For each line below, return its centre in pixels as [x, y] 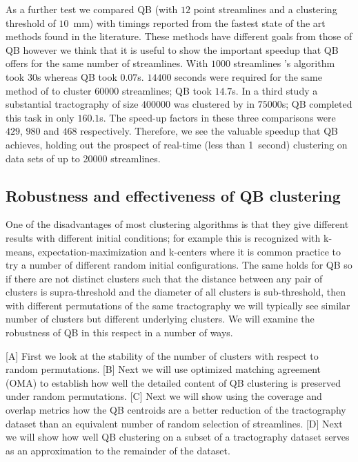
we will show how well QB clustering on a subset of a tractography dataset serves [178, 437]
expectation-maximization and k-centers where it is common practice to [189, 251]
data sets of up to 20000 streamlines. [83, 158]
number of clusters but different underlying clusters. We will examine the [160, 319]
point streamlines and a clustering [265, 9]
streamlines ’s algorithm [284, 63]
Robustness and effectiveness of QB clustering [173, 195]
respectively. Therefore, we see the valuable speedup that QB [209, 131]
